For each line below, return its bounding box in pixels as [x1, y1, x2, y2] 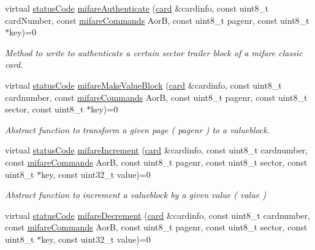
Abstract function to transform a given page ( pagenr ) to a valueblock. [5, 123, 270, 136]
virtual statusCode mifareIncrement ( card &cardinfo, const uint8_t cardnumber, [5, 144, 308, 156]
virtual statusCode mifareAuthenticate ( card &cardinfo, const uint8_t [5, 2, 269, 14]
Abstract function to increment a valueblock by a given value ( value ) [5, 188, 266, 201]
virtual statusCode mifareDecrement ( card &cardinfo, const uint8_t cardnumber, [5, 208, 311, 221]
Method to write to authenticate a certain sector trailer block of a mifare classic [5, 46, 303, 59]
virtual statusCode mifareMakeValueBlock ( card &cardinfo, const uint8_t [5, 78, 282, 91]
